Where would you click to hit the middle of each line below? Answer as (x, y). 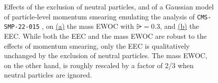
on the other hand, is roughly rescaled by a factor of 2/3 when (99, 65)
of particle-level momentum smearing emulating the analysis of (100, 16)
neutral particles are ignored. (48, 75)
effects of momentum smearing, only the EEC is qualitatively (97, 45)
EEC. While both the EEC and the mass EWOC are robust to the (106, 36)
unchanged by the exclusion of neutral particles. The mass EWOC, (106, 55)
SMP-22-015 (22, 27)
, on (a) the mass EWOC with (88, 26)
